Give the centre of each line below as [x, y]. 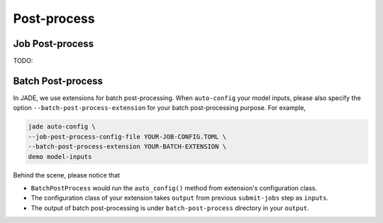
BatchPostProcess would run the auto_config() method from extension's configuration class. [174, 187]
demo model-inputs [60, 157]
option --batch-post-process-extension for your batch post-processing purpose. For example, [160, 108]
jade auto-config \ [62, 127]
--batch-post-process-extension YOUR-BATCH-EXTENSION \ [127, 147]
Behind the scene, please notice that [67, 175]
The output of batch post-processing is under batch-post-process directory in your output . [170, 208]
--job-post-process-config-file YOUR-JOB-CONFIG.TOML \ [127, 136]
